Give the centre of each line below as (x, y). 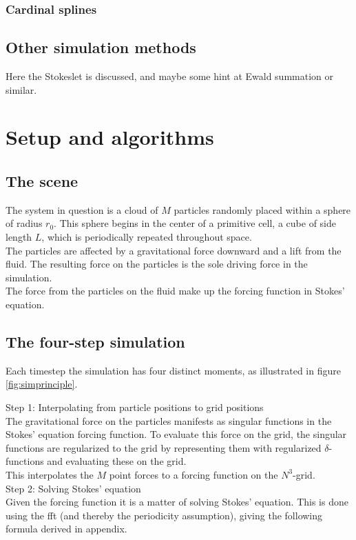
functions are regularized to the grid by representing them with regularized (164, 447)
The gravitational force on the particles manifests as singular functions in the (169, 420)
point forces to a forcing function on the (193, 474)
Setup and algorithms (110, 137)
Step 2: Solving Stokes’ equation (73, 488)
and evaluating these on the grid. (117, 461)
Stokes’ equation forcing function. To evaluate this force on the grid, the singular (176, 434)
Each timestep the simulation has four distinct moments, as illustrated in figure (173, 370)
